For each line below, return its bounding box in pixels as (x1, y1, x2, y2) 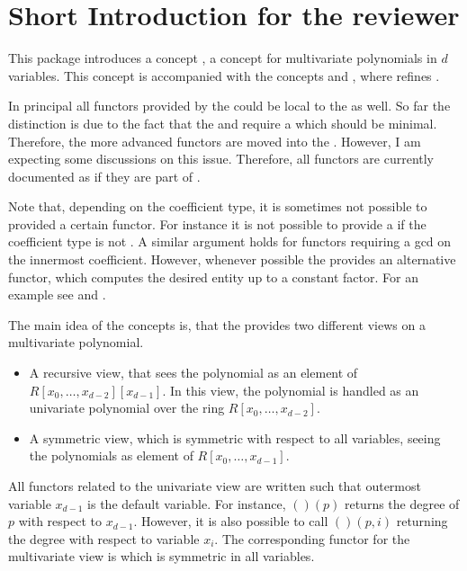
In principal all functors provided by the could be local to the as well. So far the (8, 96, 451, 115)
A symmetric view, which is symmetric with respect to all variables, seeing (29, 428, 441, 447)
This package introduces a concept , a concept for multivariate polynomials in (8, 49, 437, 67)
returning (396, 512, 448, 531)
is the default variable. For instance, (87, 494, 286, 513)
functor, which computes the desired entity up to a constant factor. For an (8, 267, 418, 286)
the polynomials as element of (29, 446, 193, 465)
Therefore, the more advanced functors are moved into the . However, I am (8, 131, 421, 150)
